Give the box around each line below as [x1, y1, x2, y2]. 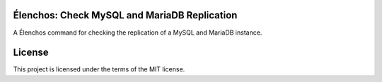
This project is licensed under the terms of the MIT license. [13, 65, 185, 74]
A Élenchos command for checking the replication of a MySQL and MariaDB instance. [13, 28, 262, 37]
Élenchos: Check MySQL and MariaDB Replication [13, 9, 238, 21]
